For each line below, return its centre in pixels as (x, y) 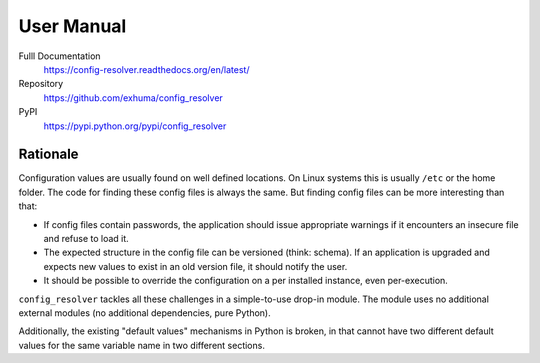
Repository (41, 84)
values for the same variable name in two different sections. (141, 345)
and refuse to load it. (86, 238)
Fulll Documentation (59, 56)
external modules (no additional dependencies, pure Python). (144, 312)
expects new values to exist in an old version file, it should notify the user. (195, 266)
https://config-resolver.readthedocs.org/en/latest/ (146, 69)
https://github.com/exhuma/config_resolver (133, 97)
